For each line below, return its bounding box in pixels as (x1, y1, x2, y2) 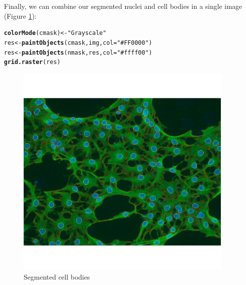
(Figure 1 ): (4, 10, 36, 21)
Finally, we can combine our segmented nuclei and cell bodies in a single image (4, 1, 243, 11)
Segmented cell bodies (24, 272, 90, 282)
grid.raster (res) (4, 59, 61, 66)
